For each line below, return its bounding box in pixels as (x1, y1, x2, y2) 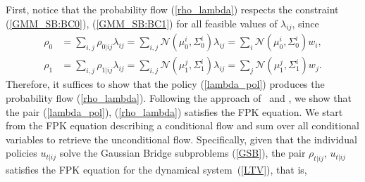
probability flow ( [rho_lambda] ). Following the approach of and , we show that (6, 91, 352, 105)
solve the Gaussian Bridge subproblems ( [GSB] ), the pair (59, 145, 306, 160)
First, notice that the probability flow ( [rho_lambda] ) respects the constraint (6, 2, 339, 16)
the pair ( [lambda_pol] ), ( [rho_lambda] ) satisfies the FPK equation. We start (6, 104, 343, 119)
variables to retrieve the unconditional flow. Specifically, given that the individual (6, 131, 357, 146)
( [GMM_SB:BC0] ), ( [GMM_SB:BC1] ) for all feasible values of (6, 15, 278, 30)
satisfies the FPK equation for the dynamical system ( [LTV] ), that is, (6, 162, 307, 177)
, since (292, 15, 319, 30)
